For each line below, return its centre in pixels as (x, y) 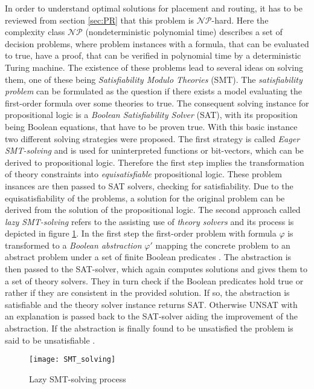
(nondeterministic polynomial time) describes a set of (184, 32)
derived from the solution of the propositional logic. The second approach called (153, 210)
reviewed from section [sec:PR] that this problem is (100, 20)
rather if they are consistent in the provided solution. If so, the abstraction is (147, 293)
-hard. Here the (240, 20)
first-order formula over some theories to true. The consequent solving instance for (157, 103)
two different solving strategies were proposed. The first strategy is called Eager (152, 138)
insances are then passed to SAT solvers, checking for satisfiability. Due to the (149, 185)
